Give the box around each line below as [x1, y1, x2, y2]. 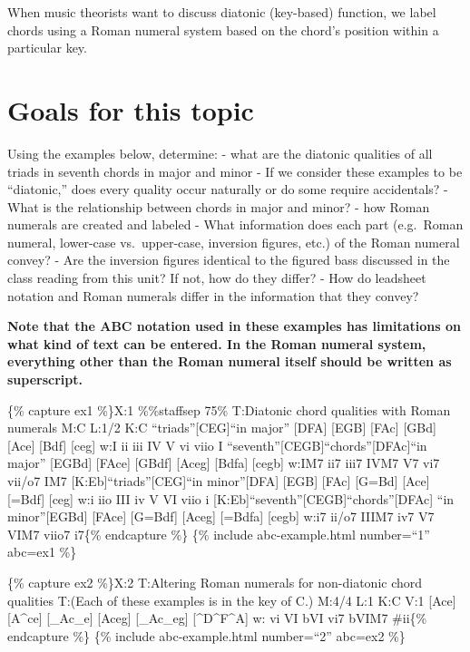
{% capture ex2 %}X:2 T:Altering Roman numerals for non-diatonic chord [7, 572, 423, 591]
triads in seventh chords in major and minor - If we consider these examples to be [7, 161, 463, 180]
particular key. [7, 38, 87, 57]
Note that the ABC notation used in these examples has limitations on [7, 316, 461, 336]
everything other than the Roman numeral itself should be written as [7, 352, 452, 371]
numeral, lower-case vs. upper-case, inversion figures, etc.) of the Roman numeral [7, 232, 460, 251]
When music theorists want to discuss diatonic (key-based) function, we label [7, 3, 436, 21]
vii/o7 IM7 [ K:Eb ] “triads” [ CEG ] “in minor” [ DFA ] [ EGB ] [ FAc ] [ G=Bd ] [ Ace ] [7, 472, 430, 490]
